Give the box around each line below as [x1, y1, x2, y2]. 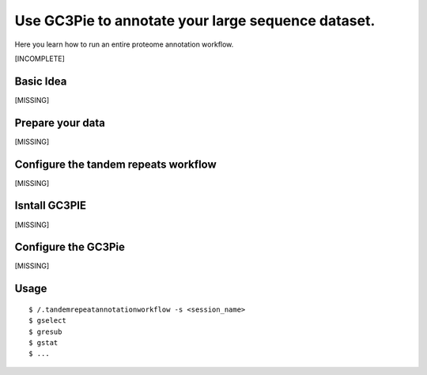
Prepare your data [14, 116, 106, 130]
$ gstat [28, 339, 59, 347]
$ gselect [28, 316, 66, 325]
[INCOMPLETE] [14, 54, 65, 63]
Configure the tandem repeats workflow [14, 157, 217, 171]
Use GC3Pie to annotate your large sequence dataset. [14, 12, 376, 29]
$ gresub [28, 327, 62, 336]
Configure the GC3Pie [14, 241, 126, 254]
